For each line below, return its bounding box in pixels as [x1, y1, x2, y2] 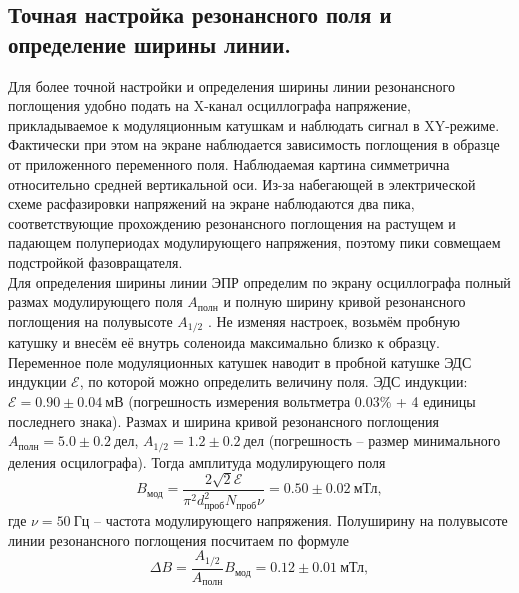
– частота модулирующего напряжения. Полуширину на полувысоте [93, 510, 508, 531]
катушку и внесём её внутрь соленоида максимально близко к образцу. [8, 332, 440, 353]
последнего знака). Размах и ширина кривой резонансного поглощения [8, 410, 439, 431]
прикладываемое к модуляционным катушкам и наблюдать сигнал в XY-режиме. [8, 114, 500, 135]
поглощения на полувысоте [8, 310, 173, 331]
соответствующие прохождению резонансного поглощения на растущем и [8, 212, 456, 233]
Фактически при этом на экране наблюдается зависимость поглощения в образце [8, 134, 500, 155]
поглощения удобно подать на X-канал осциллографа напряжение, [8, 95, 411, 116]
